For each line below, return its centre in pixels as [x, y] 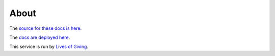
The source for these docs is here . [46, 28]
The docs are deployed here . [40, 37]
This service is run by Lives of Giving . [49, 47]
